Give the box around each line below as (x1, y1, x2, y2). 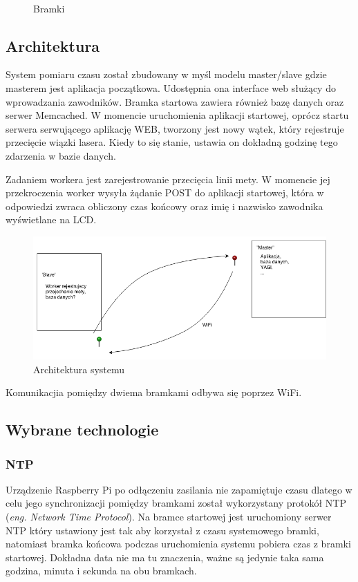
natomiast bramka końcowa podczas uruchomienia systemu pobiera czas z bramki (6, 536, 351, 551)
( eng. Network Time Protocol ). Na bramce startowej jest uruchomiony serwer (6, 509, 332, 523)
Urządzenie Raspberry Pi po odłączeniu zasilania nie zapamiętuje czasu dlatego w (6, 482, 352, 496)
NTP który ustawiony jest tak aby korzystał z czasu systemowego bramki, (6, 523, 319, 537)
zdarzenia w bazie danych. (6, 148, 116, 162)
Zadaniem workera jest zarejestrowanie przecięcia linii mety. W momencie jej (6, 171, 330, 186)
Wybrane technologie (6, 419, 159, 440)
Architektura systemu (33, 362, 125, 376)
